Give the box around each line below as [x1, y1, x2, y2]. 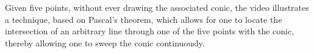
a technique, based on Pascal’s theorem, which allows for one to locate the [5, 13, 282, 25]
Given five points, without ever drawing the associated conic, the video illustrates [5, 1, 309, 13]
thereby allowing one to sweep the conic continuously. [5, 36, 205, 49]
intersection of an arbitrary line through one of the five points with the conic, [5, 25, 294, 37]
